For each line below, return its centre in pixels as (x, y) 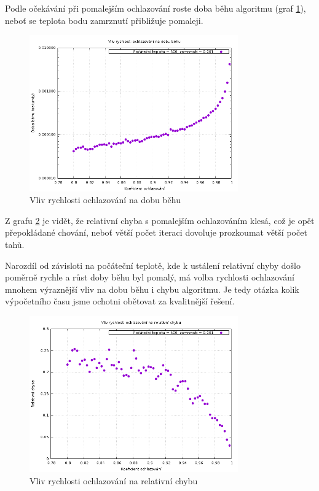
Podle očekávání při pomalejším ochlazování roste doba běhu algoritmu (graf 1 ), (156, 8)
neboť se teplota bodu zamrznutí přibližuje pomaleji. (104, 20)
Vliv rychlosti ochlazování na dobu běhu (105, 200)
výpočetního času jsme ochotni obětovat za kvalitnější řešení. (120, 301)
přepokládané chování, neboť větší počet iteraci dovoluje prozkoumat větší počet (156, 232)
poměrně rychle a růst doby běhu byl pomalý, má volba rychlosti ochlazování (150, 277)
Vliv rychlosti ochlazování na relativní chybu (114, 480)
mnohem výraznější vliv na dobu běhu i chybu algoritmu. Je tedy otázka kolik (152, 289)
